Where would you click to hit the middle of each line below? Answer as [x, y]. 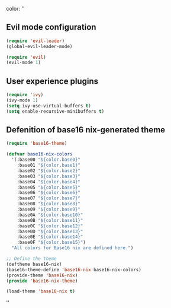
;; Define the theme [32, 259]
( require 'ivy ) [25, 95]
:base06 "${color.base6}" [49, 193]
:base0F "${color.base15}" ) [51, 243]
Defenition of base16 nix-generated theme [86, 130]
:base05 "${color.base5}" [49, 187]
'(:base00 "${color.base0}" [46, 160]
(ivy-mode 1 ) [22, 100]
